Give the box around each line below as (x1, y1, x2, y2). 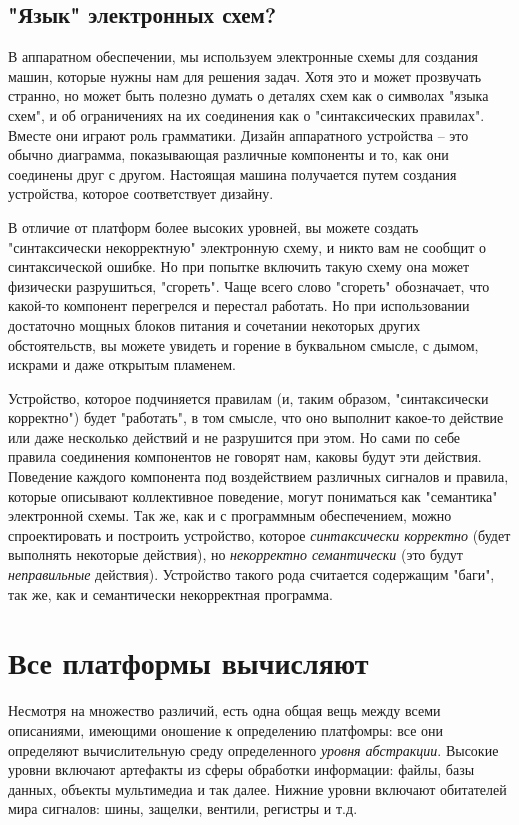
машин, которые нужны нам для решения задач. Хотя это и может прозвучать (8, 65, 482, 86)
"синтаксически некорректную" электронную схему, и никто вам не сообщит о (8, 236, 487, 257)
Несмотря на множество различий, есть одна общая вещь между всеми (8, 700, 441, 721)
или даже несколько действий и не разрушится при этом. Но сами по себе (8, 426, 461, 447)
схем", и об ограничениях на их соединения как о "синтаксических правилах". (8, 104, 485, 125)
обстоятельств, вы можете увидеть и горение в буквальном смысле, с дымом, (8, 334, 479, 355)
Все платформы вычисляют (8, 642, 369, 683)
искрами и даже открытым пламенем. (8, 354, 237, 375)
